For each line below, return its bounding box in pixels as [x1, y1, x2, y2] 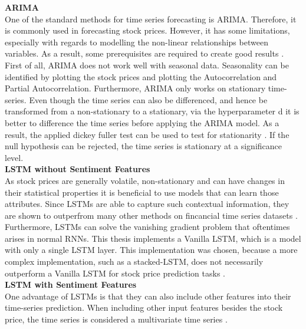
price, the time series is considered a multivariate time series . [5, 313, 228, 325]
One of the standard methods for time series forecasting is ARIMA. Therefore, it [5, 12, 297, 25]
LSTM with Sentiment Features [5, 278, 137, 291]
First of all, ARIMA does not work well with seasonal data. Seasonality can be [5, 58, 289, 71]
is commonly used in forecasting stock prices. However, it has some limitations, [5, 24, 290, 37]
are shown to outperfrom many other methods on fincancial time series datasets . [5, 209, 298, 221]
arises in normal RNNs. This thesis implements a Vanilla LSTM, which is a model [5, 232, 301, 244]
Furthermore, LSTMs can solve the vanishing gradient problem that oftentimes [5, 221, 290, 233]
